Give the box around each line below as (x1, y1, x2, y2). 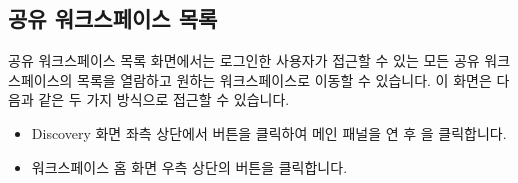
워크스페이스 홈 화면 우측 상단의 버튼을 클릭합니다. (31, 156, 348, 177)
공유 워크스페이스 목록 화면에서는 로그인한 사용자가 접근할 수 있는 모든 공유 (8, 50, 480, 71)
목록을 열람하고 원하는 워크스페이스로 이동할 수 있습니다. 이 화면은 (77, 69, 492, 90)
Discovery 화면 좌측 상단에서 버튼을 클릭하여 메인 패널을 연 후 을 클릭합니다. (31, 122, 507, 143)
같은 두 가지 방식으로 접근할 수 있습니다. (38, 89, 290, 110)
